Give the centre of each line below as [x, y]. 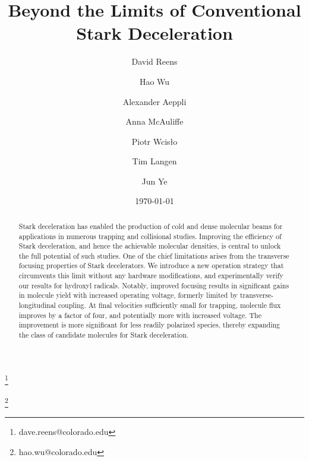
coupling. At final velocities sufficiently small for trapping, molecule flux [169, 305]
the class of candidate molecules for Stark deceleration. [104, 335]
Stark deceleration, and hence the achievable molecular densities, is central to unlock [150, 246]
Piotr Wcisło [154, 141]
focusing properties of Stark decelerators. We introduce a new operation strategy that [151, 266]
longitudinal [37, 305]
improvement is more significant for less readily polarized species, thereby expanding [149, 325]
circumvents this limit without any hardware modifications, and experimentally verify [151, 276]
